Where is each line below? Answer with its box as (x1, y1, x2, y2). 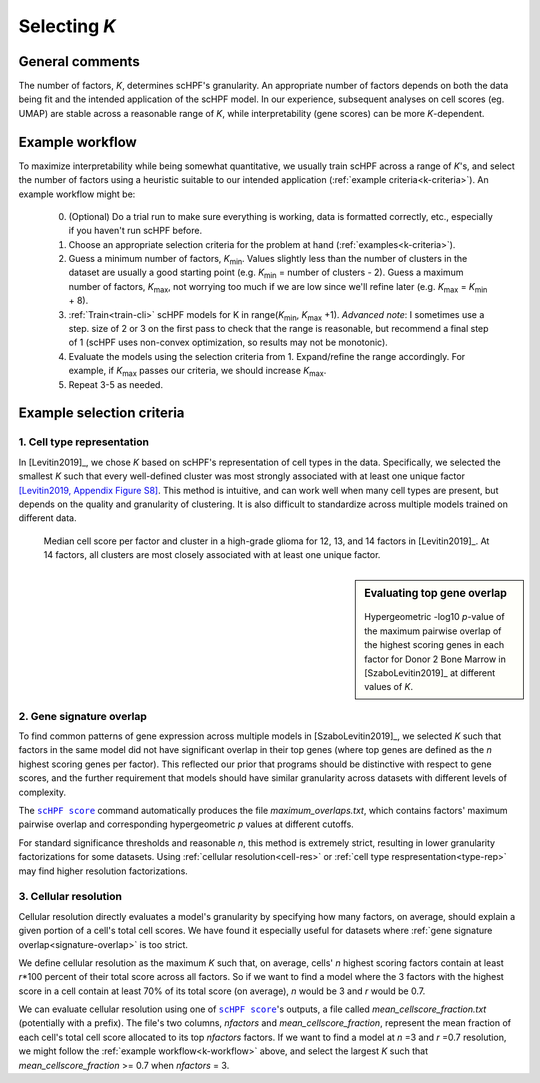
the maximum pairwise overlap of (364, 625, 502, 637)
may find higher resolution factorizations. (18, 865, 189, 877)
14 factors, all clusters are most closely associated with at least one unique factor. (43, 549, 381, 561)
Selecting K (18, 15, 117, 37)
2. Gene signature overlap (18, 709, 147, 723)
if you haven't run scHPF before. (68, 225, 203, 237)
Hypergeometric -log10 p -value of (364, 611, 505, 623)
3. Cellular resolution (18, 890, 122, 904)
